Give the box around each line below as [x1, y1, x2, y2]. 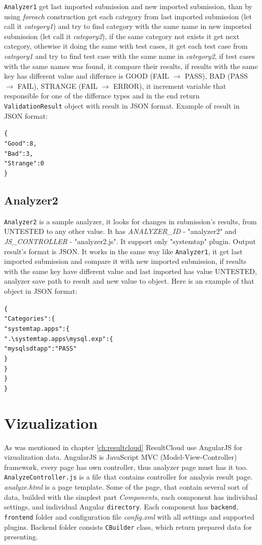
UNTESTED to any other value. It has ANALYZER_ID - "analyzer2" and [4, 226, 237, 236]
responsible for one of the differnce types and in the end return [4, 90, 200, 101]
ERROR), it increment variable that [113, 80, 226, 91]
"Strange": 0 [4, 160, 44, 167]
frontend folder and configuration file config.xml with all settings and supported [4, 511, 254, 522]
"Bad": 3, [4, 150, 34, 157]
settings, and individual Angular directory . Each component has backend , [4, 501, 238, 512]
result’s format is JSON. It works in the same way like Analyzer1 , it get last [4, 246, 243, 256]
